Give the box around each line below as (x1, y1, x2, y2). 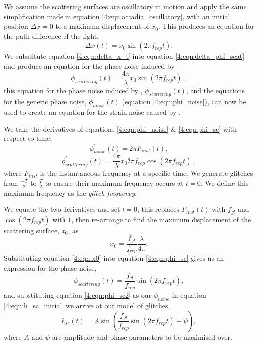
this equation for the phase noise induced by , (4, 85, 143, 95)
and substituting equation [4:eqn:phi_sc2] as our (4, 290, 152, 300)
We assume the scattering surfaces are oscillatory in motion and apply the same (4, 1, 247, 11)
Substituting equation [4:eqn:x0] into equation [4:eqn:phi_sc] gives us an (4, 253, 224, 263)
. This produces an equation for (158, 21, 254, 31)
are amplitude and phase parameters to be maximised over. (52, 331, 232, 342)
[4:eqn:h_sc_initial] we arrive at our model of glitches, (4, 300, 170, 311)
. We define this (200, 177, 249, 188)
